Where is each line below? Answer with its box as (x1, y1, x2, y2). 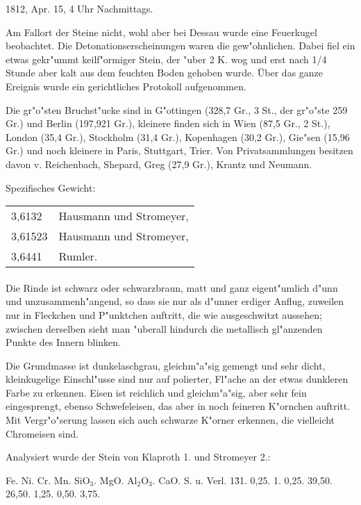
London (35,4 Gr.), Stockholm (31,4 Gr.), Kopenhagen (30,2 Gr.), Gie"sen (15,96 (6, 129, 350, 144)
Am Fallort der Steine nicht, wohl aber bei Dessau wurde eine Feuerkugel (6, 24, 317, 39)
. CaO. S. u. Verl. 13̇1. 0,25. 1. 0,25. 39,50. (152, 472, 333, 487)
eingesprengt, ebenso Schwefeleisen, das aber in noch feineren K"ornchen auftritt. (6, 399, 351, 413)
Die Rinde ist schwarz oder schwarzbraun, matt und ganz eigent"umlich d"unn (6, 280, 338, 295)
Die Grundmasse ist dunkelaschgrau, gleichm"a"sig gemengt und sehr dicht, (6, 358, 326, 372)
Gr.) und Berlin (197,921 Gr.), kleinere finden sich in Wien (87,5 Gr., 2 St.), (6, 116, 330, 131)
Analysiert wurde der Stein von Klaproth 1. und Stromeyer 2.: (6, 449, 271, 464)
